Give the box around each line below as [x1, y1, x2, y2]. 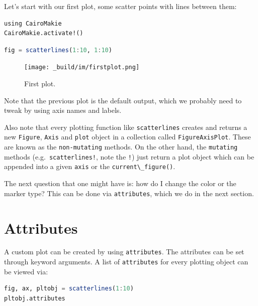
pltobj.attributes [4, 294, 65, 302]
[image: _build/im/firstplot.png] [24, 64, 140, 71]
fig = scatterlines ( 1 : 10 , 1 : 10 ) [4, 46, 112, 54]
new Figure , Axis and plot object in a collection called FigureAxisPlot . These [4, 131, 251, 142]
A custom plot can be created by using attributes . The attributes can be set [4, 246, 244, 257]
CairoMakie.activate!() [4, 30, 83, 37]
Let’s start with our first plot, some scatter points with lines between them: [4, 1, 237, 11]
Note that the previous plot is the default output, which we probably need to [4, 95, 242, 105]
